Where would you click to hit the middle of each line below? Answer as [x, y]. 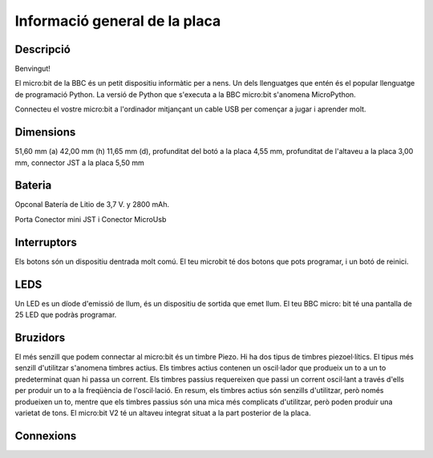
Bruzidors [40, 337]
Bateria [33, 186]
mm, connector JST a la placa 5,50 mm [79, 162]
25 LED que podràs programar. [66, 315]
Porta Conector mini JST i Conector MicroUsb [91, 219]
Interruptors [46, 242]
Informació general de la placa [118, 21]
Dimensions [45, 132]
